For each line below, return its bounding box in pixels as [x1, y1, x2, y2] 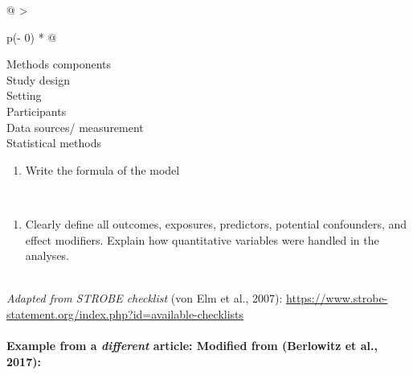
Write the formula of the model [25, 161, 180, 178]
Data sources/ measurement [6, 118, 144, 135]
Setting [6, 87, 42, 104]
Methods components [6, 56, 112, 72]
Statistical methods [6, 134, 101, 151]
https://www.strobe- [286, 290, 388, 307]
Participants [6, 102, 67, 119]
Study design [6, 71, 71, 88]
